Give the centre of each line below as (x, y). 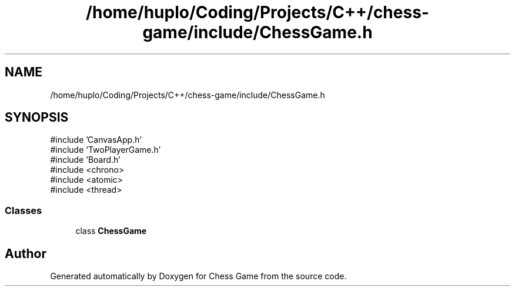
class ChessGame (111, 231)
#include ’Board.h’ (85, 160)
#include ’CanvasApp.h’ (96, 140)
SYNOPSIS (37, 118)
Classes (24, 210)
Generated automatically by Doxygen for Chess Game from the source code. (198, 276)
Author (26, 253)
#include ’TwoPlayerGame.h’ (106, 150)
